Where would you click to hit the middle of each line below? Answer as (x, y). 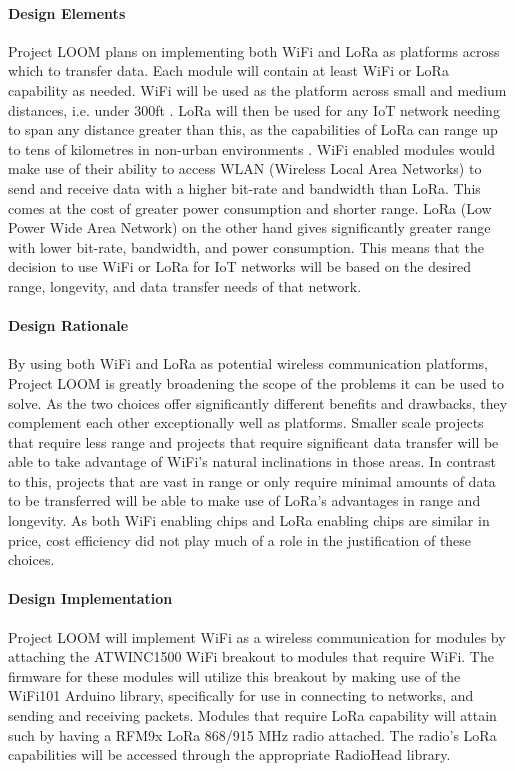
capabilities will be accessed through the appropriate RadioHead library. (229, 754)
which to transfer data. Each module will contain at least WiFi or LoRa (228, 70)
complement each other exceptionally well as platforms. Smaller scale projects (246, 422)
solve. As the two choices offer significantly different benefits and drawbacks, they (258, 402)
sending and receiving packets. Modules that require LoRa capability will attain (252, 715)
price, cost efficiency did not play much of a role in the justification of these (240, 539)
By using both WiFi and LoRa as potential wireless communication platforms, (248, 363)
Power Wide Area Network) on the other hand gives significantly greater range (249, 227)
